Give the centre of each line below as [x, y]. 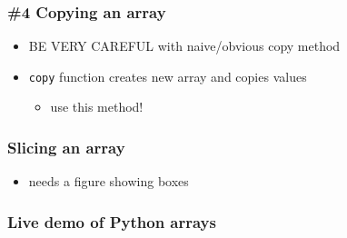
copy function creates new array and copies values [168, 76]
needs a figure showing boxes [109, 181]
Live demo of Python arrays [112, 221]
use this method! [97, 107]
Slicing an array [66, 147]
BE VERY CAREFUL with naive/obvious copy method [184, 46]
